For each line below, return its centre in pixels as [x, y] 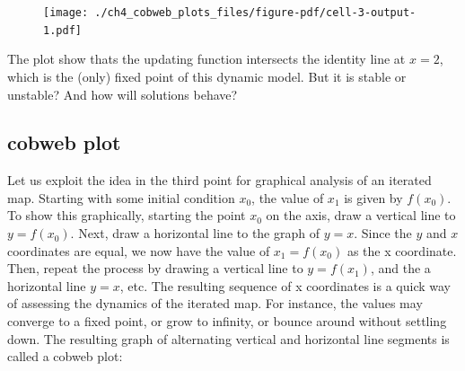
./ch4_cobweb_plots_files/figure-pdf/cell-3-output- [255, 13]
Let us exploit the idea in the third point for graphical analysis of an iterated [219, 180]
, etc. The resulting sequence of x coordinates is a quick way [285, 285]
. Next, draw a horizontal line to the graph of [195, 233]
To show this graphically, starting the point [127, 215]
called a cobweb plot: [65, 356]
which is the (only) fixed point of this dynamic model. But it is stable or [207, 76]
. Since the [383, 233]
